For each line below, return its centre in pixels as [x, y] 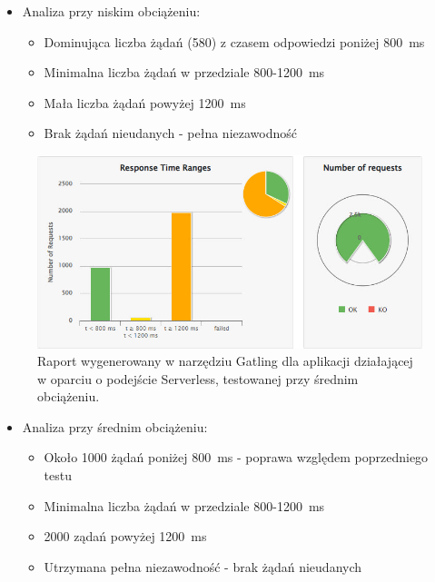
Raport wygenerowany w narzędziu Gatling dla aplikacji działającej [225, 361]
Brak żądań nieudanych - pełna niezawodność [170, 133]
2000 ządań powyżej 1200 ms [125, 536]
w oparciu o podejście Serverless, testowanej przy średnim [198, 378]
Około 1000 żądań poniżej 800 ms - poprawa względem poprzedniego [236, 457]
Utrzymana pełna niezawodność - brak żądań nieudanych [203, 566]
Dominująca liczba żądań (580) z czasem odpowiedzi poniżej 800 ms [234, 41]
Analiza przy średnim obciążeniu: [115, 426]
